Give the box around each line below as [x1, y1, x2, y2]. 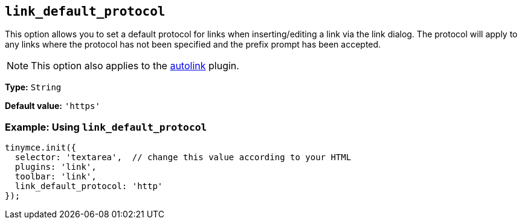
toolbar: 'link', [14, 172, 97, 182]
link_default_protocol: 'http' [14, 181, 163, 191]
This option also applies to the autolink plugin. [31, 60, 239, 72]
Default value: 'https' [5, 101, 100, 111]
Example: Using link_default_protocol [5, 120, 207, 133]
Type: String [5, 82, 62, 93]
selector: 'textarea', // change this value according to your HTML [14, 152, 352, 163]
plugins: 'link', [14, 162, 97, 172]
